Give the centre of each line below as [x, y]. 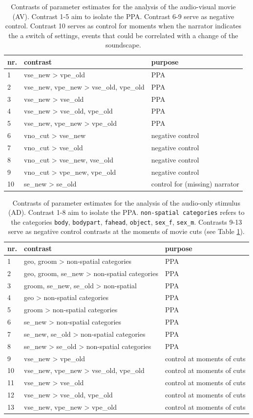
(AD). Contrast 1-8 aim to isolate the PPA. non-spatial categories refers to [126, 212]
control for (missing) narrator [195, 184]
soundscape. [123, 45]
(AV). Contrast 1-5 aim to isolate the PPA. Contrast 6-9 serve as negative [123, 16]
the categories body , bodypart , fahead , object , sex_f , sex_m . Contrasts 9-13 [126, 221]
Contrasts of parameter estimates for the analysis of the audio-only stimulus [126, 202]
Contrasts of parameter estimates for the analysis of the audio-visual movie [123, 6]
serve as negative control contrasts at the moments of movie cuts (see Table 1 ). [126, 231]
